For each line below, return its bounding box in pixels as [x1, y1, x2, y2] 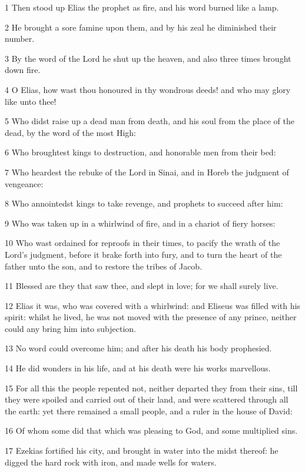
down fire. [5, 64, 41, 76]
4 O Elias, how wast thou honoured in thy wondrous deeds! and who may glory [5, 83, 291, 95]
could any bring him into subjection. [5, 322, 136, 334]
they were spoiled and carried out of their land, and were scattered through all [5, 393, 289, 405]
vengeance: [5, 177, 44, 190]
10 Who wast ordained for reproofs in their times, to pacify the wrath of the [5, 237, 280, 249]
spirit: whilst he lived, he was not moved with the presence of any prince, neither [5, 311, 297, 323]
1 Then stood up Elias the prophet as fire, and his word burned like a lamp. [5, 1, 279, 13]
